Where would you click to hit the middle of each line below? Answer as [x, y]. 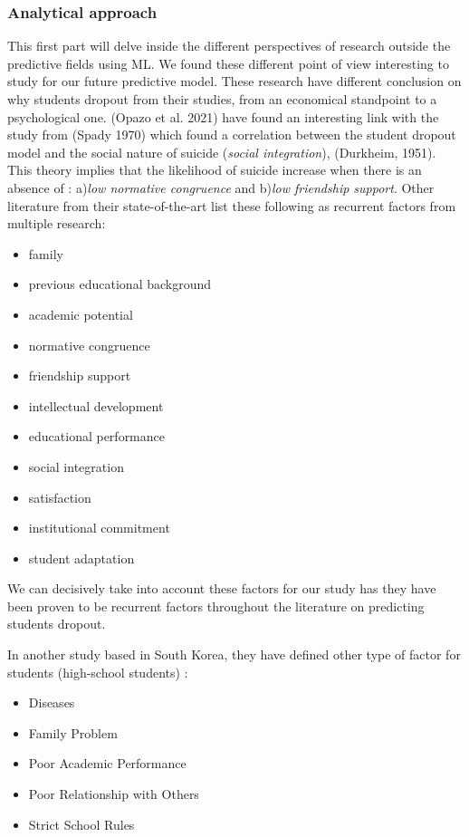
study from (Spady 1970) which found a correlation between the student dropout [232, 135]
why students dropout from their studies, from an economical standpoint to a [222, 99]
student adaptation [81, 558]
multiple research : [57, 223]
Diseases [52, 702]
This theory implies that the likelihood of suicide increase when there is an [215, 170]
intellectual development [96, 405]
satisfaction [60, 497]
